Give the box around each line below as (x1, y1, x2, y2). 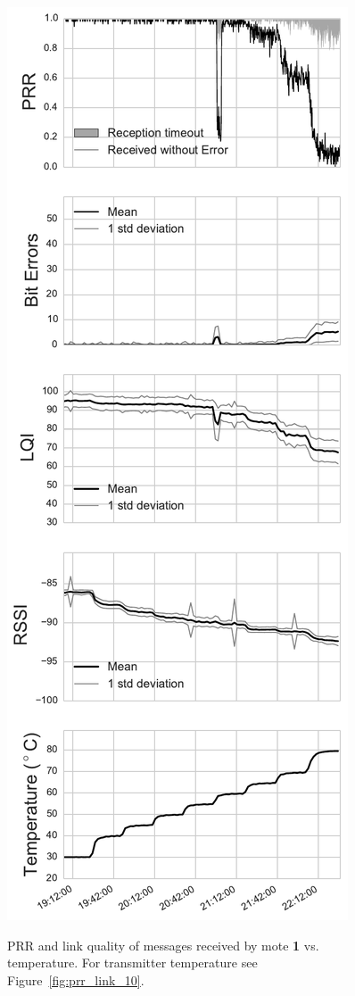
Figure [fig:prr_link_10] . (7, 970, 144, 989)
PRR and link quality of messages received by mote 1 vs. (7, 935, 319, 954)
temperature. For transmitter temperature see (7, 953, 258, 972)
